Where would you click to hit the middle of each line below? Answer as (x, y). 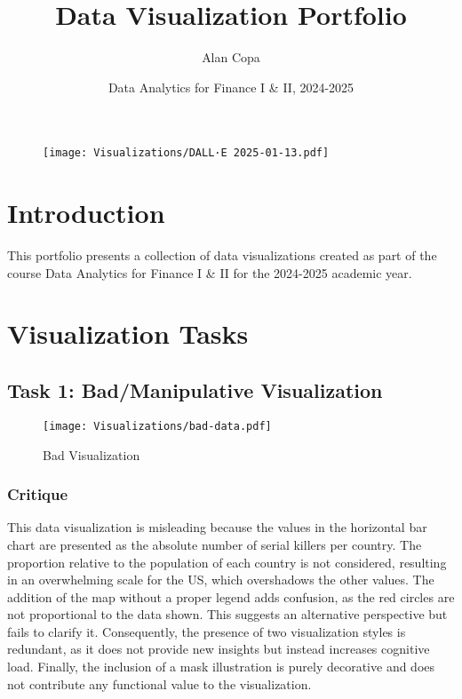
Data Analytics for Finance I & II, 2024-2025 (231, 87)
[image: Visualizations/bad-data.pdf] (157, 426)
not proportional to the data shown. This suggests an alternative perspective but (227, 614)
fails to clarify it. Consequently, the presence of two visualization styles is (207, 631)
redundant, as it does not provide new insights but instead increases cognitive (219, 649)
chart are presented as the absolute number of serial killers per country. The (215, 544)
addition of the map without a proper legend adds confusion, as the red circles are (231, 596)
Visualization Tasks (128, 334)
